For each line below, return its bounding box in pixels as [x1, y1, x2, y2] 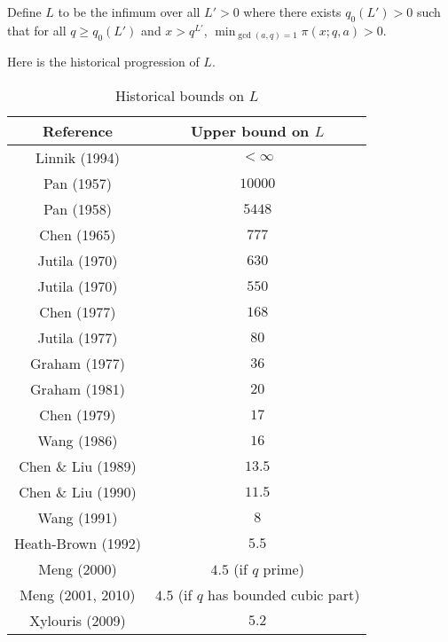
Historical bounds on [115, 84, 245, 106]
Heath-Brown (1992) [14, 532, 141, 553]
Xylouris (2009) [29, 609, 126, 630]
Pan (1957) [43, 172, 113, 193]
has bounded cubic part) [208, 583, 360, 605]
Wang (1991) [37, 506, 118, 528]
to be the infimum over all [58, 3, 200, 20]
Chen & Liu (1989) [19, 455, 137, 476]
